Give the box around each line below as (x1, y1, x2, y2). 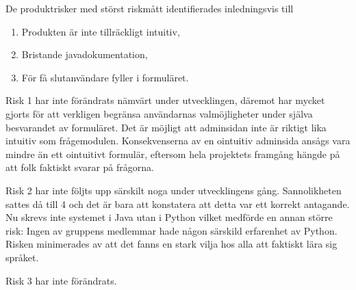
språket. (5, 250, 39, 264)
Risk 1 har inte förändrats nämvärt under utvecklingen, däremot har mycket (5, 93, 325, 107)
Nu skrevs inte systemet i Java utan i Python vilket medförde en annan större (5, 210, 333, 224)
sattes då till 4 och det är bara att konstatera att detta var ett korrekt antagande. (5, 196, 350, 211)
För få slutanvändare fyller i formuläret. (21, 70, 189, 84)
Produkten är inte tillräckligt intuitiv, (21, 24, 180, 38)
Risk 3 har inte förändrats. (5, 273, 117, 287)
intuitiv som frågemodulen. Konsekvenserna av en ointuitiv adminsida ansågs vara (5, 133, 351, 148)
